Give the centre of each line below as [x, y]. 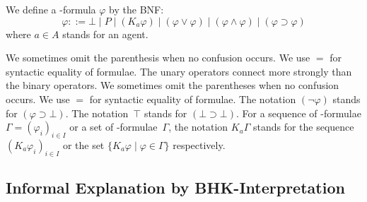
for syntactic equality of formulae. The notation [193, 99]
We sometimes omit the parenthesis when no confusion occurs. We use [158, 58]
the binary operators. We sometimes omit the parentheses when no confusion [173, 85]
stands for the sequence [303, 127]
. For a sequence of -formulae [298, 113]
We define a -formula [51, 9]
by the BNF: [136, 9]
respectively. [199, 144]
